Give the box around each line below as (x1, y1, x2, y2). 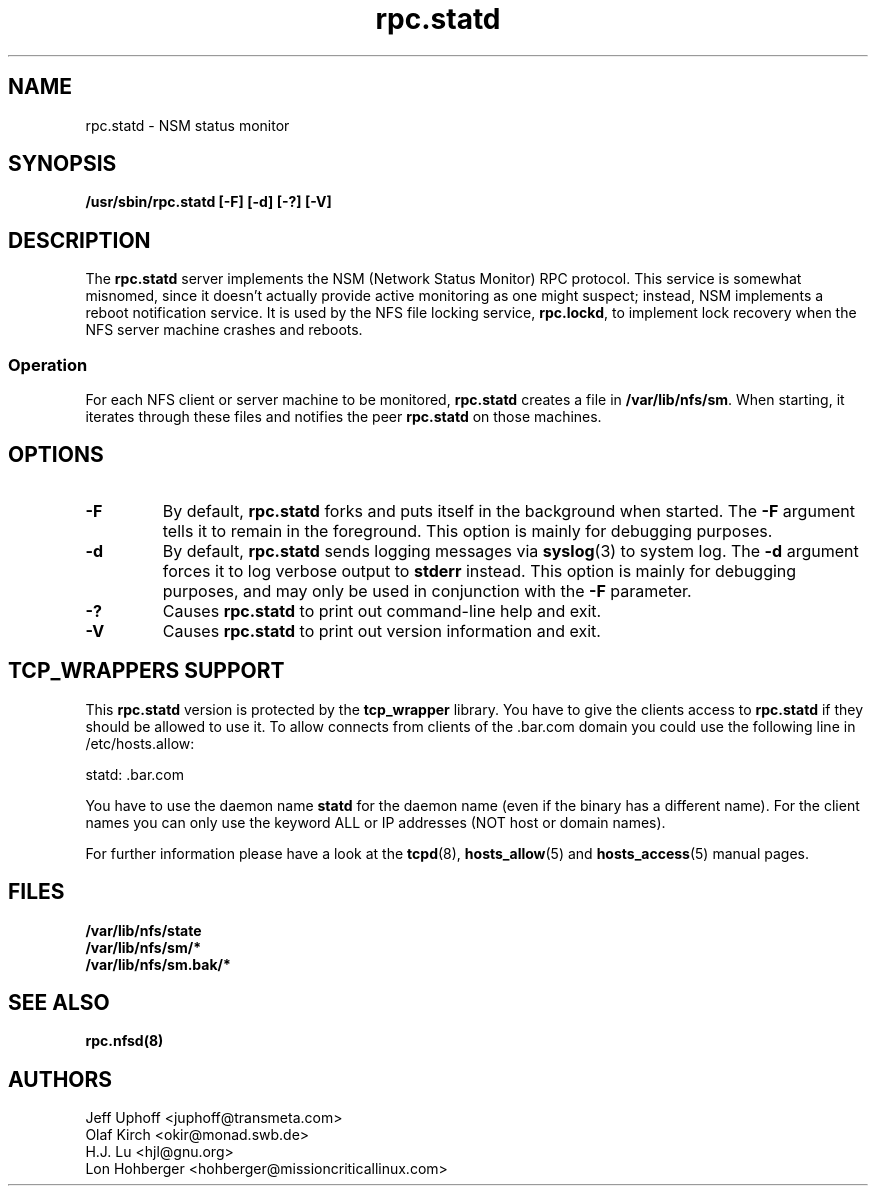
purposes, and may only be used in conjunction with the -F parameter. (162, 580, 692, 601)
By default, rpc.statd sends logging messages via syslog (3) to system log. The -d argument (162, 540, 859, 561)
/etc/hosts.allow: (85, 734, 195, 752)
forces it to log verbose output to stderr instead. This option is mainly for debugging (162, 560, 797, 581)
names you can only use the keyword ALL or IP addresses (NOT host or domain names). (85, 813, 666, 831)
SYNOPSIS (8, 151, 117, 177)
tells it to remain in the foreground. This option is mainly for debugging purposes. (162, 520, 773, 541)
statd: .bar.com (85, 765, 184, 783)
